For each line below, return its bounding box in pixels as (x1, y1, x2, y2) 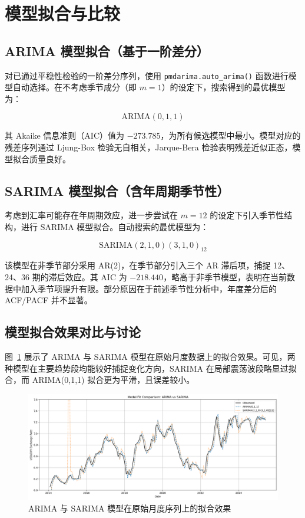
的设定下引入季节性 (210, 209, 284, 221)
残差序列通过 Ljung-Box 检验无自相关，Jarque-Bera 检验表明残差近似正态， (5, 141, 293, 153)
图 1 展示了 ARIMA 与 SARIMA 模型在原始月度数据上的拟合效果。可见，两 (5, 350, 296, 362)
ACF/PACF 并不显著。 (5, 294, 92, 306)
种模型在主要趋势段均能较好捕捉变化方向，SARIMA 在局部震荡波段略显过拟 (5, 362, 297, 374)
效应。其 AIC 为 (65, 270, 127, 283)
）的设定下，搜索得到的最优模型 (161, 81, 286, 93)
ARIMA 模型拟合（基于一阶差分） (5, 41, 209, 60)
